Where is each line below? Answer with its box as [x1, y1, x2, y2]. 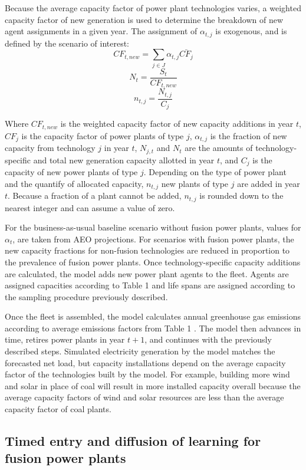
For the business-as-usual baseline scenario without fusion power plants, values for [5, 221, 301, 234]
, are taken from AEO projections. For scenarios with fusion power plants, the [12, 232, 294, 245]
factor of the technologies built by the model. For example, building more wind [5, 368, 290, 380]
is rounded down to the [199, 189, 284, 202]
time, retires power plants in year [5, 333, 125, 346]
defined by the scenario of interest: [5, 37, 130, 49]
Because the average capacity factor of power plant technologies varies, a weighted [5, 2, 301, 14]
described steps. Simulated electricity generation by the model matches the [5, 345, 275, 357]
